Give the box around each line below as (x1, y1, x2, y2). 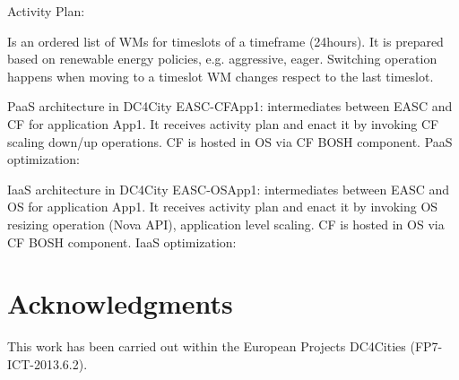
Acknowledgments (7, 285, 233, 322)
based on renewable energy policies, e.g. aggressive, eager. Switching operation (7, 49, 437, 68)
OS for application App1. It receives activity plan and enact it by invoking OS (7, 197, 438, 216)
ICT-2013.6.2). (7, 354, 88, 373)
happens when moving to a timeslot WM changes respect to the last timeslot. (7, 66, 434, 85)
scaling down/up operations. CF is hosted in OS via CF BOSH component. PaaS (7, 132, 453, 151)
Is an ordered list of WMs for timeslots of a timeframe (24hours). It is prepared (7, 31, 444, 50)
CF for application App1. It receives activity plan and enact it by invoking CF (7, 114, 439, 133)
